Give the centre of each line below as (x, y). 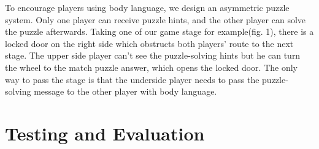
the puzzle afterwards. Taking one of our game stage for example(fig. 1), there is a (159, 31)
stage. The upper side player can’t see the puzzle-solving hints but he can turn (153, 55)
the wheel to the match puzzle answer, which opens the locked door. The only (151, 67)
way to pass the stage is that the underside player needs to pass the (132, 79)
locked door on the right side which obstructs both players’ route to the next (149, 43)
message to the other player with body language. (125, 91)
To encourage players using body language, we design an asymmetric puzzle (147, 7)
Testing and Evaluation (105, 133)
